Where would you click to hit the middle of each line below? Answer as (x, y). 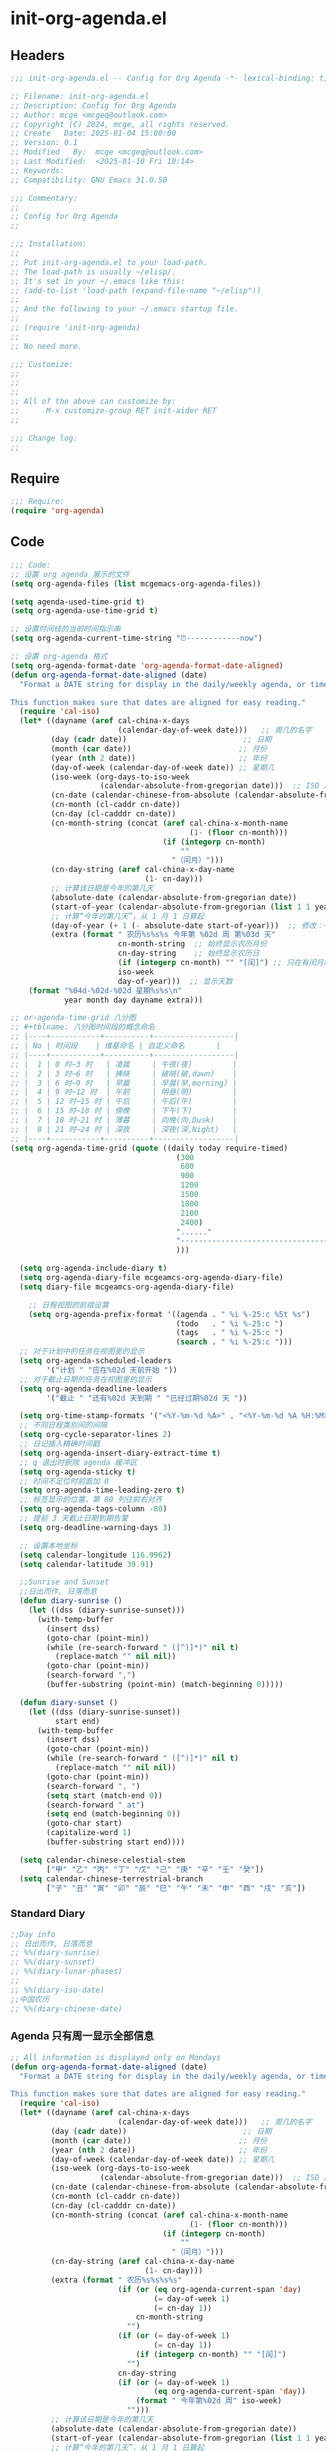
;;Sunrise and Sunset (64, 1582)
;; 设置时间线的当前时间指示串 (66, 629)
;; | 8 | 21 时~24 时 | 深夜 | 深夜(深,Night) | (124, 1129)
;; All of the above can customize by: (93, 402)
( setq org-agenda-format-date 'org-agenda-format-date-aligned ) (147, 665)
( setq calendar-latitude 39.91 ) (87, 1564)
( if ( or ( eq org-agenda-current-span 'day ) (209, 2289)
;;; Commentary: (44, 198)
